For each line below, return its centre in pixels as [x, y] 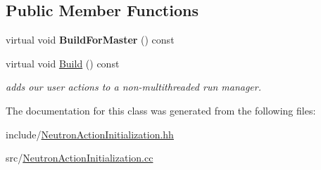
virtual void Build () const [63, 63]
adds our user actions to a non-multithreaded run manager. [134, 87]
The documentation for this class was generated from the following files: [161, 110]
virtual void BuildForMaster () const [90, 40]
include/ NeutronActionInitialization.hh [90, 134]
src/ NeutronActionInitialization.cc [80, 158]
